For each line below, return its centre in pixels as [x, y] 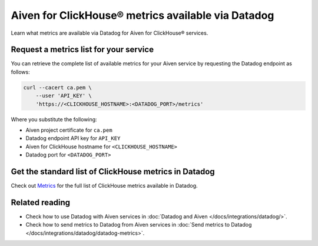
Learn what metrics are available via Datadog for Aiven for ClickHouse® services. [110, 33]
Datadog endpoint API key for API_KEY [73, 138]
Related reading [41, 202]
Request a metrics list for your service [82, 50]
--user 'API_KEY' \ [64, 96]
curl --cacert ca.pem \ [58, 87]
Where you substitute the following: [54, 119]
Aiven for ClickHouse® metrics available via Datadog [143, 15]
